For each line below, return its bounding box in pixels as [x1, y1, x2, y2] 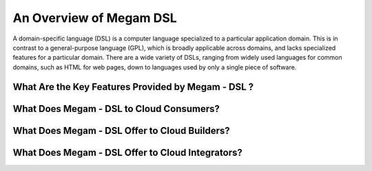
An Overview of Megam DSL [12, 10, 177, 25]
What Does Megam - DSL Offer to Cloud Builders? [12, 124, 230, 137]
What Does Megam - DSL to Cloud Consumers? [12, 103, 220, 115]
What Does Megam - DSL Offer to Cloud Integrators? [12, 146, 242, 158]
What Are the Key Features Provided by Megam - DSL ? [12, 81, 254, 93]
